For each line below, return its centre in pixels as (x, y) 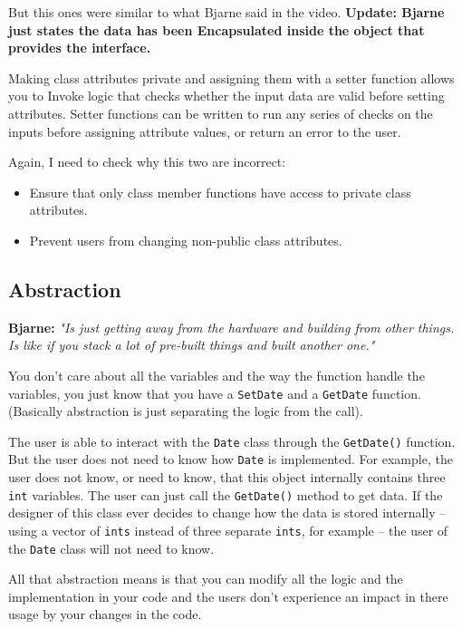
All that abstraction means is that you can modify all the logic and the (206, 579)
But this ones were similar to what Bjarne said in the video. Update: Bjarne (226, 12)
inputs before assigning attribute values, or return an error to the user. (205, 131)
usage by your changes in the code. (105, 614)
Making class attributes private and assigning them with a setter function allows (231, 77)
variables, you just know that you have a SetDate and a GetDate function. (215, 393)
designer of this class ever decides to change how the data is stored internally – (227, 513)
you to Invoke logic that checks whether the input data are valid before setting (226, 96)
